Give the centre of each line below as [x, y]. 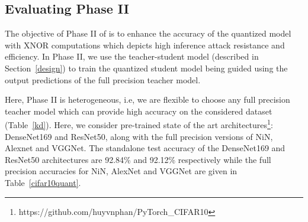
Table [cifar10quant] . [43, 182]
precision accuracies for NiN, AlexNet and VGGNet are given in [121, 171]
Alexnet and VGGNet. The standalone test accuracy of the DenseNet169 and [145, 148]
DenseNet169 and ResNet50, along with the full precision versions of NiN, [139, 136]
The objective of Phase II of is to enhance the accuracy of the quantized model [148, 33]
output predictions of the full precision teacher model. [103, 79]
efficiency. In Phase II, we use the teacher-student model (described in [132, 56]
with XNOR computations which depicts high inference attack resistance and [145, 45]
